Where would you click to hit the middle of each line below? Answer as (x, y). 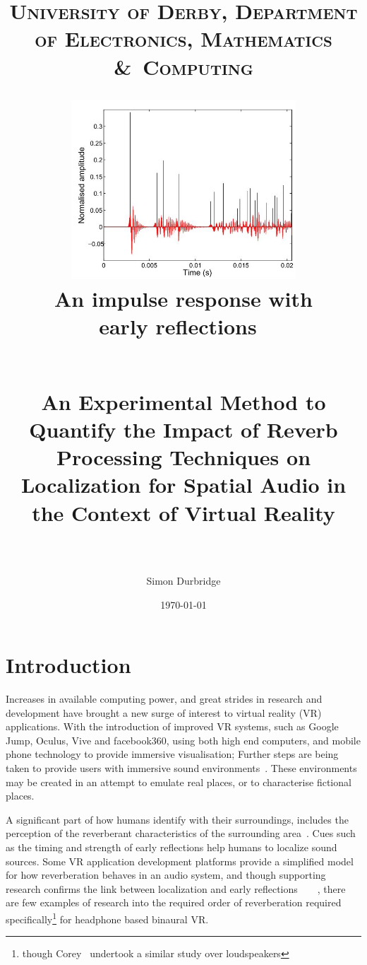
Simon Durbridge (183, 580)
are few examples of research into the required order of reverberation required (174, 902)
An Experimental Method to (183, 401)
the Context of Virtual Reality (183, 512)
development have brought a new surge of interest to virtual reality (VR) (164, 712)
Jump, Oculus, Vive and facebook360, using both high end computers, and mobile (183, 740)
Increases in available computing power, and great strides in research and (164, 699)
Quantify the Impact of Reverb (183, 429)
